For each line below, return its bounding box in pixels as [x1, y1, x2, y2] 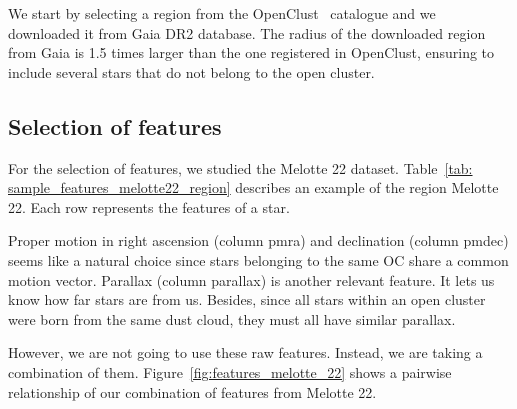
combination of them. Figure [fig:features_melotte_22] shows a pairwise [8, 361, 452, 382]
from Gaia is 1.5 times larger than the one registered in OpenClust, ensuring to [8, 42, 495, 63]
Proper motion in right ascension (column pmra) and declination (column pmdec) [8, 230, 509, 251]
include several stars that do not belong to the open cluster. [8, 61, 375, 82]
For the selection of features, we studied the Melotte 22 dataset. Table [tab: [8, 157, 473, 178]
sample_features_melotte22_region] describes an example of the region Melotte [8, 177, 499, 198]
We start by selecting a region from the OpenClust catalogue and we [8, 3, 436, 23]
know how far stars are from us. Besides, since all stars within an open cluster [8, 289, 486, 310]
